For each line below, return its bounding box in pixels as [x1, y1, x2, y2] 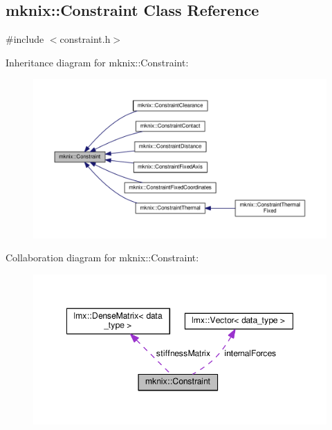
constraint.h [59, 32, 111, 46]
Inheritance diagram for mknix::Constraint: [6, 55, 189, 69]
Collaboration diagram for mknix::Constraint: [6, 250, 199, 265]
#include [6, 32, 44, 46]
